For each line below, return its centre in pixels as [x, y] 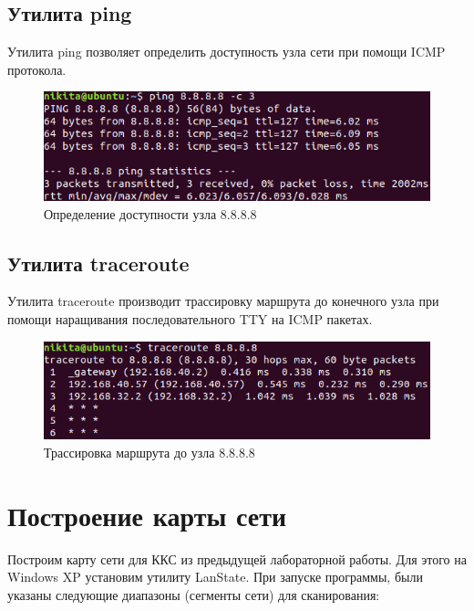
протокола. [37, 69]
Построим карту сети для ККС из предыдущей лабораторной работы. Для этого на [237, 558]
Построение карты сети [147, 515]
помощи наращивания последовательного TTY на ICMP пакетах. [190, 319]
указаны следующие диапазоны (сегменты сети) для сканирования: [194, 594]
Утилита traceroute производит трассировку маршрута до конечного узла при [223, 301]
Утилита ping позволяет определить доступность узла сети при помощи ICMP [227, 52]
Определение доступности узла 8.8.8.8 [150, 213]
